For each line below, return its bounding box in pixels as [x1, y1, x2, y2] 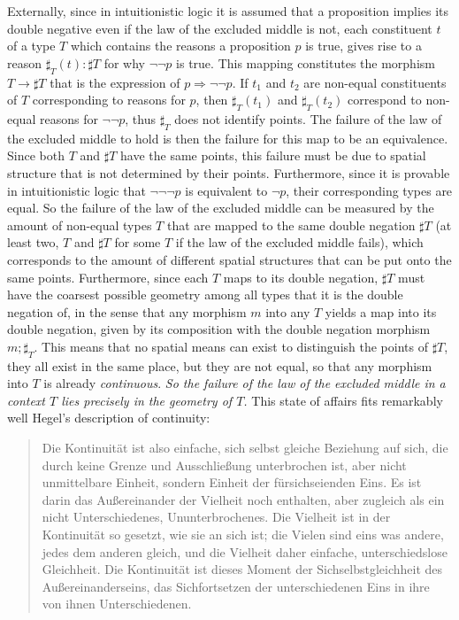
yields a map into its [325, 302, 437, 321]
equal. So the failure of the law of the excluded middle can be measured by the [7, 198, 434, 217]
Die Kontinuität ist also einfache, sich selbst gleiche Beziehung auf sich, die [42, 438, 448, 457]
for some [114, 233, 161, 252]
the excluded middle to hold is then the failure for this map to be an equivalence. [7, 128, 448, 147]
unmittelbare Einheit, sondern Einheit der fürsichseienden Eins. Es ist [42, 473, 422, 492]
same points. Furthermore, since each [7, 267, 209, 286]
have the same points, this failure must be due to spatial [120, 146, 426, 165]
